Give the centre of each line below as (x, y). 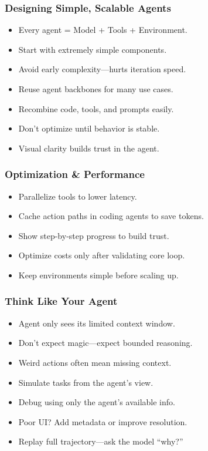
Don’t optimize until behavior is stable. (89, 128)
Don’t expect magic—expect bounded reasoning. (105, 343)
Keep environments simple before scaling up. (98, 275)
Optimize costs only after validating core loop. (102, 255)
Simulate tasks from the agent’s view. (86, 382)
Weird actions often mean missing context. (95, 362)
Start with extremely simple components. (93, 49)
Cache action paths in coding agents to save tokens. (111, 216)
